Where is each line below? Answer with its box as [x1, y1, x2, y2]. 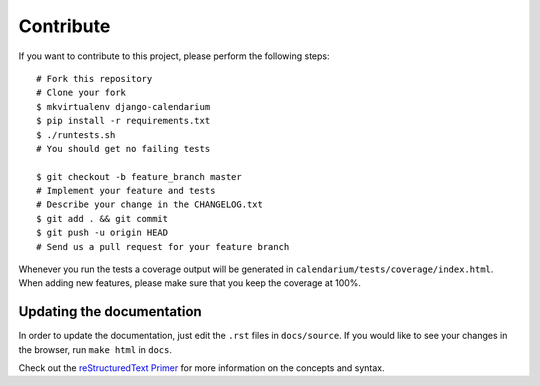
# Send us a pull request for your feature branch [36, 241, 290, 252]
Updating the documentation [18, 303, 202, 320]
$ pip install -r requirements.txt [36, 115, 211, 127]
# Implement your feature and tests [36, 185, 216, 197]
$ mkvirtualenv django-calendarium [36, 101, 211, 112]
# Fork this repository [36, 73, 153, 84]
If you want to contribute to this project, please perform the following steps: [18, 50, 330, 62]
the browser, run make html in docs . [18, 343, 173, 355]
